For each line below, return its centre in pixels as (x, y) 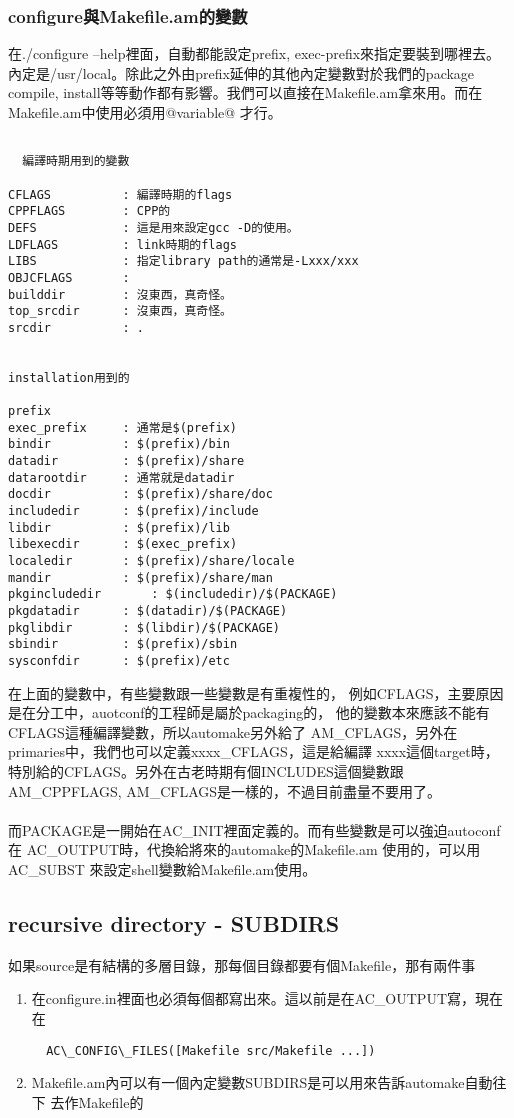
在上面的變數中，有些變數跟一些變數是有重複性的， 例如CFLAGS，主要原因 (256, 692)
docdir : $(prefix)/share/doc (140, 494)
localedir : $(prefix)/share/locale (151, 561)
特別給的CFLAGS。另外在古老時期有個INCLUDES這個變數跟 (206, 770)
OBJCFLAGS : (69, 277)
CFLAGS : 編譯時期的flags (120, 194)
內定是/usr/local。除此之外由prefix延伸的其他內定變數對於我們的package (241, 72)
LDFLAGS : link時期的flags (122, 244)
